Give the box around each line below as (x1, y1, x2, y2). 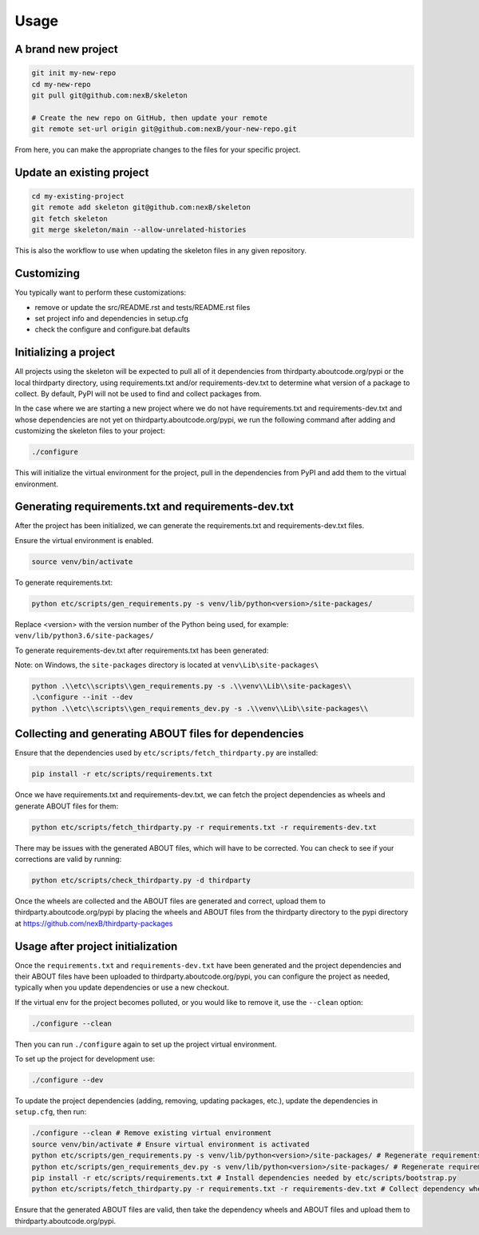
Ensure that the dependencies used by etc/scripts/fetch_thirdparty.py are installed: (14, 748, 319, 758)
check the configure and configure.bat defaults (34, 324, 191, 335)
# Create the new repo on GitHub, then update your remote (31, 113, 267, 122)
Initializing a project (14, 346, 116, 359)
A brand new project (14, 42, 119, 56)
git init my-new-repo (31, 69, 117, 77)
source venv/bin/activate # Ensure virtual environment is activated (31, 1139, 310, 1149)
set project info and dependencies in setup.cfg (34, 313, 189, 323)
